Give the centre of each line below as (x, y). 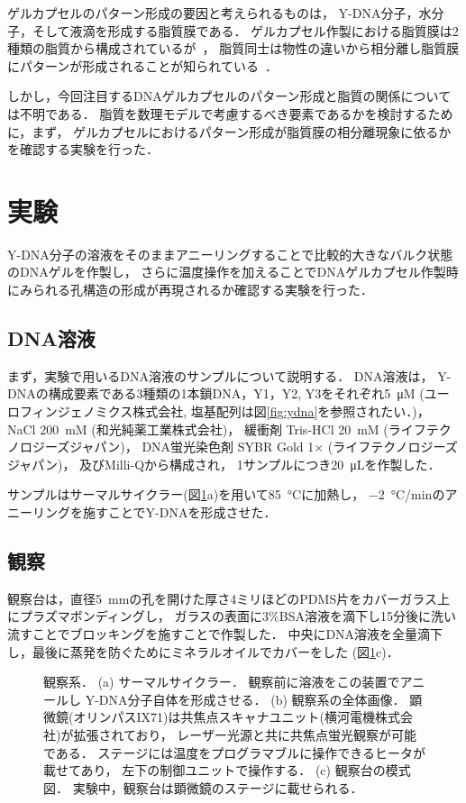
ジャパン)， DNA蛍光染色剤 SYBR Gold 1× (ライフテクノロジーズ (264, 447)
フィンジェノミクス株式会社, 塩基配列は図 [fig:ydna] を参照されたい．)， (224, 411)
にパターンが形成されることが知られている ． (142, 65)
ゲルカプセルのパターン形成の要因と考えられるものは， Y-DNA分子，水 (219, 13)
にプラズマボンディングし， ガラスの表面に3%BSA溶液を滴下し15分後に (219, 616)
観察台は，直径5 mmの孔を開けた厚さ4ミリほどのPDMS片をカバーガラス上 (228, 598)
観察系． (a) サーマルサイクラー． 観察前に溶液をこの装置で (222, 682)
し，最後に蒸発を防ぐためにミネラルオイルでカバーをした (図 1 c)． (203, 651)
